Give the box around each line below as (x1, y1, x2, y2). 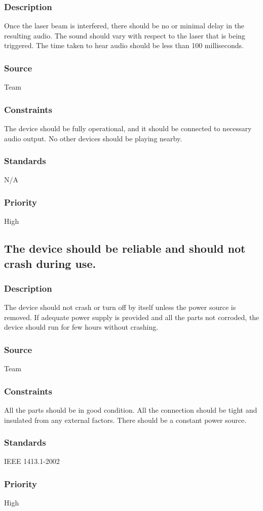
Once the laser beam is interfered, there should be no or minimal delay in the (4, 20, 245, 31)
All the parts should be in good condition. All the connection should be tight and (4, 405, 257, 415)
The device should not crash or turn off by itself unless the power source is (4, 302, 236, 312)
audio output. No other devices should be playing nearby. (4, 133, 182, 143)
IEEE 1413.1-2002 (4, 456, 60, 466)
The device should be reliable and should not (4, 241, 246, 256)
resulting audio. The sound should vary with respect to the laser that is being (4, 30, 245, 41)
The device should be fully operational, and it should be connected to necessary (4, 123, 252, 134)
